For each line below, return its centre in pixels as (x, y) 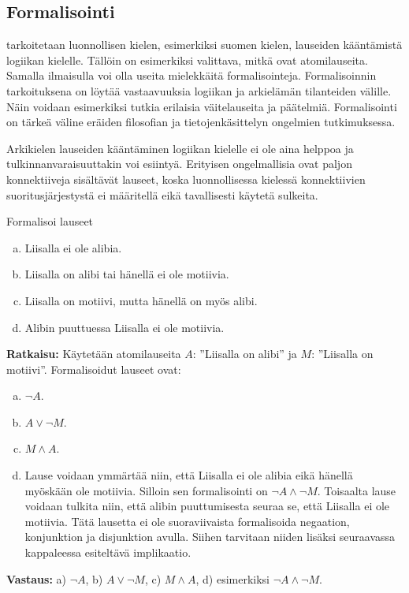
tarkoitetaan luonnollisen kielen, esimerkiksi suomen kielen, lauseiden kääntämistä (204, 45)
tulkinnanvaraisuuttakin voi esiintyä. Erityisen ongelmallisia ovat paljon (179, 164)
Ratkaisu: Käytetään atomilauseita (94, 354)
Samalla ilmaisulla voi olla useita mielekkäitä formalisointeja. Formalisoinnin (191, 75)
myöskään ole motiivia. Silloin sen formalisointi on (146, 490)
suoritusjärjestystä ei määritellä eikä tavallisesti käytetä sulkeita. (162, 194)
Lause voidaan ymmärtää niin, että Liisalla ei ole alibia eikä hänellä (189, 475)
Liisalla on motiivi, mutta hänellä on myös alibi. (141, 300)
